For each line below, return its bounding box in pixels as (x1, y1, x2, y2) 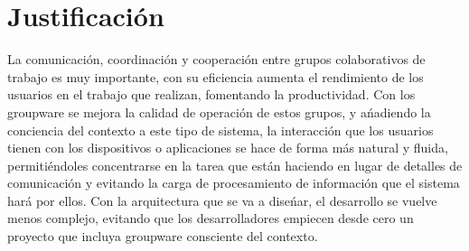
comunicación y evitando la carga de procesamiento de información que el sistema (7, 173, 460, 192)
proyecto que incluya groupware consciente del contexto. (7, 227, 318, 246)
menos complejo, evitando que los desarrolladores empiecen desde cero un (7, 209, 414, 228)
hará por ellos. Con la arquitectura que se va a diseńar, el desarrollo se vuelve (7, 191, 437, 209)
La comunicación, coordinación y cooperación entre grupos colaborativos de (7, 50, 426, 69)
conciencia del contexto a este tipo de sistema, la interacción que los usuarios (7, 120, 434, 139)
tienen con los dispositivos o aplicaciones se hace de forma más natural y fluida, (7, 138, 448, 157)
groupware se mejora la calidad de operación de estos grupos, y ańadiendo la (7, 102, 431, 121)
